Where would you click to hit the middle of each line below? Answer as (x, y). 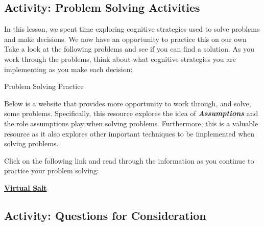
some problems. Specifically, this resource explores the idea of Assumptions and (131, 113)
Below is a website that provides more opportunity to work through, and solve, (128, 103)
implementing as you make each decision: (68, 69)
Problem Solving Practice (44, 86)
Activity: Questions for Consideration (105, 215)
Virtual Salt (26, 187)
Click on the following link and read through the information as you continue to (129, 160)
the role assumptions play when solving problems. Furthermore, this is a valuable (131, 123)
